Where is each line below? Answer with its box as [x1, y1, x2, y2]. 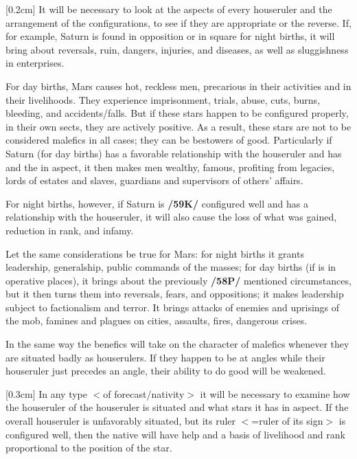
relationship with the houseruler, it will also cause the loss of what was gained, [5, 210, 337, 224]
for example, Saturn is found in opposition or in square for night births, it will [5, 29, 335, 43]
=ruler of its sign [251, 414, 323, 428]
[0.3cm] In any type [5, 386, 87, 401]
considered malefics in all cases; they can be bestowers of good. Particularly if [5, 133, 332, 147]
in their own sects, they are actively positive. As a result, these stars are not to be [5, 119, 352, 133]
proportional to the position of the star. [5, 440, 172, 455]
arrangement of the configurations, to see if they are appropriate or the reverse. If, [5, 15, 352, 30]
